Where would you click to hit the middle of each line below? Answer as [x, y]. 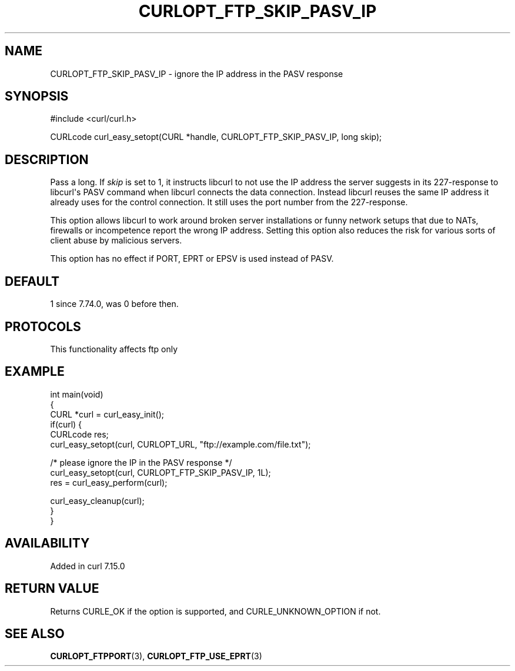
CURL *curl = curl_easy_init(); [107, 414]
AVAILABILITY [47, 543]
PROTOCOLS [43, 326]
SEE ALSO [35, 633]
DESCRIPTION [47, 159]
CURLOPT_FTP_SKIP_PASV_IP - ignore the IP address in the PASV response [197, 74]
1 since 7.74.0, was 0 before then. [114, 304]
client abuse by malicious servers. [116, 241]
